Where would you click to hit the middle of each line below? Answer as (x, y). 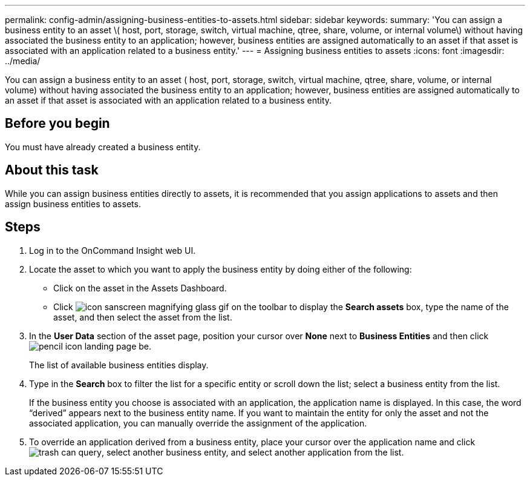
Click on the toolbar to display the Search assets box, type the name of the (281, 307)
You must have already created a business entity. (103, 147)
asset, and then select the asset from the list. (143, 317)
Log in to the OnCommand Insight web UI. (113, 250)
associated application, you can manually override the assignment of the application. (198, 423)
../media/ (23, 61)
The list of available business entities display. (119, 365)
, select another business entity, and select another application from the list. (253, 452)
